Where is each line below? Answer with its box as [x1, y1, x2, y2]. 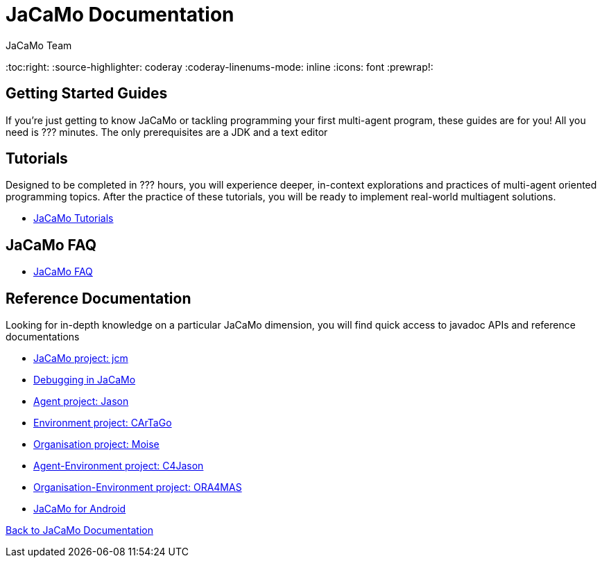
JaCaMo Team [6, 39, 72, 51]
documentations [6, 331, 80, 343]
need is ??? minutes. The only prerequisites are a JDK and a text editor [6, 125, 328, 138]
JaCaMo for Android [33, 503, 126, 515]
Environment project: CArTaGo [33, 417, 172, 429]
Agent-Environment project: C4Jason [33, 460, 204, 472]
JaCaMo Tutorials [33, 212, 114, 225]
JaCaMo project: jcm [33, 352, 128, 365]
